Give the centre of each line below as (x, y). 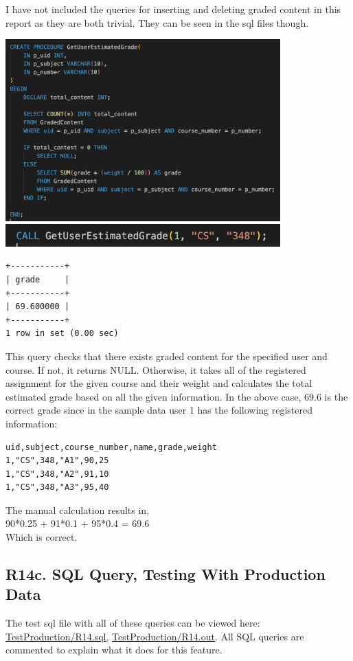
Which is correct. (42, 537)
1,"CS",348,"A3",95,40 (57, 488)
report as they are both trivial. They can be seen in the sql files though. (157, 22)
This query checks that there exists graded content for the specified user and (167, 356)
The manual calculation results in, (78, 509)
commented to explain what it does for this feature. (114, 650)
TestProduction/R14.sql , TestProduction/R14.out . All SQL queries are (155, 636)
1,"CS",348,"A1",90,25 (57, 461)
